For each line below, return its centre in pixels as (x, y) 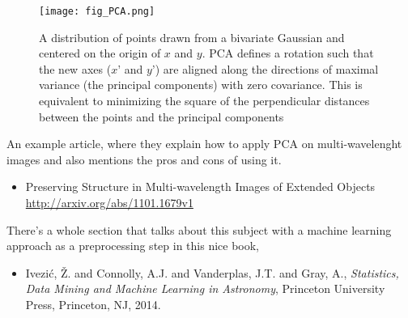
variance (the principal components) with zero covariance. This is (201, 85)
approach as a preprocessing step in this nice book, (133, 246)
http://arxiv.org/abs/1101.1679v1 (109, 202)
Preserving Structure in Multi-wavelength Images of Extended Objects (200, 187)
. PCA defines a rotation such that (288, 53)
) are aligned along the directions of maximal (267, 68)
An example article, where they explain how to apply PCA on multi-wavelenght (204, 144)
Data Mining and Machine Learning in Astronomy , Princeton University (205, 288)
